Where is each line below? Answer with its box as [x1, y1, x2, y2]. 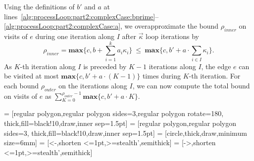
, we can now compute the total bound [132, 80, 250, 90]
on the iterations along [58, 80, 127, 90]
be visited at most [4, 71, 59, 81]
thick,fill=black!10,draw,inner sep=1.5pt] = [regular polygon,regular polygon [4, 118, 237, 128]
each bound [4, 80, 39, 90]
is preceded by [83, 61, 127, 71]
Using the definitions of [4, 1, 75, 11]
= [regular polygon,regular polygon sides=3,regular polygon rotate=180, [4, 108, 224, 119]
